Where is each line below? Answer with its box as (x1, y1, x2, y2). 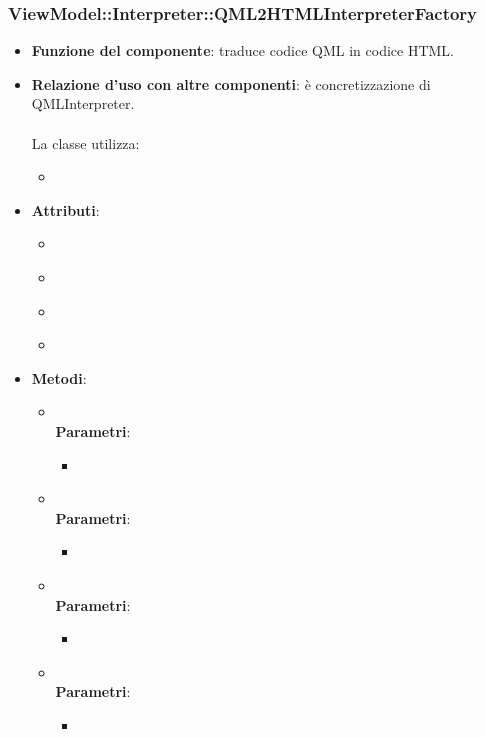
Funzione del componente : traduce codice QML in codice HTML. (31, 40, 454, 61)
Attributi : (31, 199, 100, 220)
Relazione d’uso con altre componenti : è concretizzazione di (31, 73, 431, 94)
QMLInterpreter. (31, 93, 135, 114)
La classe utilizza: (31, 132, 140, 153)
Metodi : (31, 367, 87, 388)
